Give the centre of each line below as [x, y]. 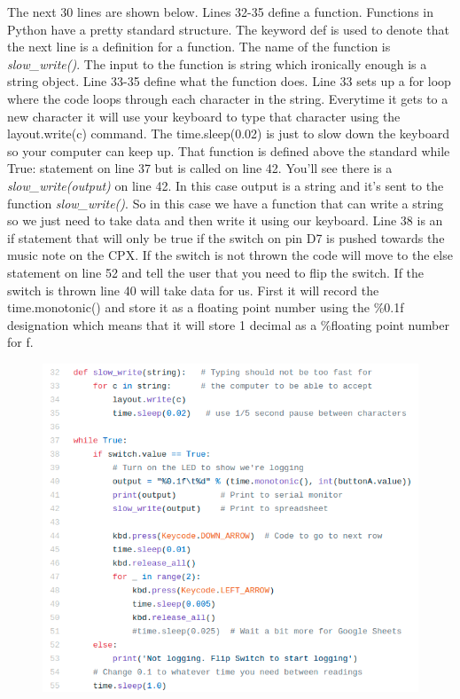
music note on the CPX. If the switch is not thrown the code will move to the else [230, 255]
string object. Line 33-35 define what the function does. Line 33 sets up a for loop [229, 81]
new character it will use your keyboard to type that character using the [204, 116]
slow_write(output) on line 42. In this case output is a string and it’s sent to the [226, 185]
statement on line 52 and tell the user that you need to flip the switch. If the [216, 272]
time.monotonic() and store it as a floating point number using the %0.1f [206, 307]
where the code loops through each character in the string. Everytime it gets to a [228, 98]
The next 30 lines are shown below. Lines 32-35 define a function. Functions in [221, 12]
